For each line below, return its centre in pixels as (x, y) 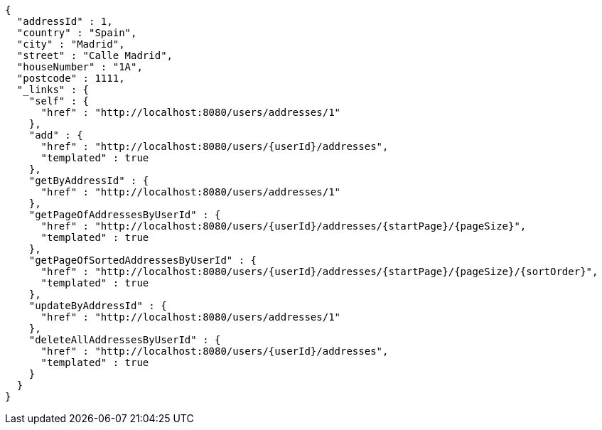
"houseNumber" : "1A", (80, 67)
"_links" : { (53, 90)
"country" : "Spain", (77, 33)
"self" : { (59, 101)
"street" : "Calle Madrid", (95, 55)
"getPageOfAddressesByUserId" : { (125, 215)
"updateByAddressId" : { (98, 306)
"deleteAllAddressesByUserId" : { (125, 340)
